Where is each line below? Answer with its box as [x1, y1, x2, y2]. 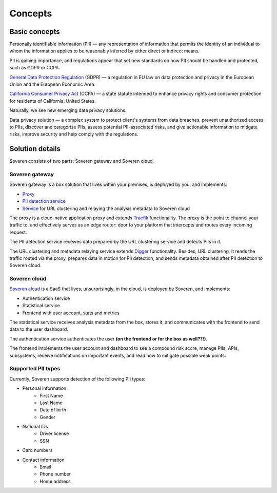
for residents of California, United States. [9, 98, 96, 104]
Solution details [9, 144, 61, 154]
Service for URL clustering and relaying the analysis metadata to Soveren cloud [22, 205, 190, 212]
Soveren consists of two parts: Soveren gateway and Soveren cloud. [9, 158, 154, 164]
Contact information [22, 457, 65, 463]
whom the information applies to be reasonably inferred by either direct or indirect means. [9, 48, 200, 54]
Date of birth [39, 407, 67, 413]
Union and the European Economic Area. [9, 81, 96, 87]
